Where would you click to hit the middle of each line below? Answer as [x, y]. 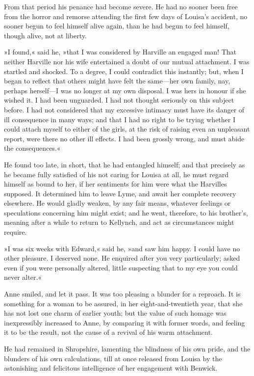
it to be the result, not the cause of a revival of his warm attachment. [108, 332]
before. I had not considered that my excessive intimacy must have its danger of [124, 109]
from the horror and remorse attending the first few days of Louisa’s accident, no [126, 16]
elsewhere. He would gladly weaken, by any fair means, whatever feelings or [117, 203]
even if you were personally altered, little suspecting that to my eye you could [121, 267]
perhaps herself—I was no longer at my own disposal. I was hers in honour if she [125, 90]
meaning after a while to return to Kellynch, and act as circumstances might [119, 222]
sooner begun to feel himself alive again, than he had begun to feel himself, [117, 26]
